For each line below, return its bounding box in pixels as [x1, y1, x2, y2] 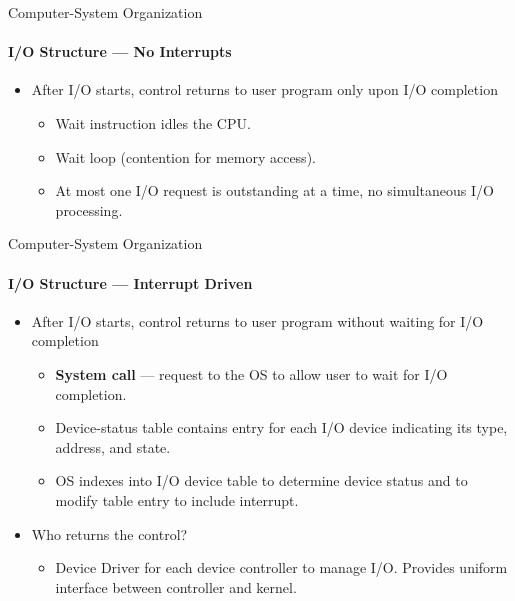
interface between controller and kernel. [55, 576, 297, 597]
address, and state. [55, 436, 171, 457]
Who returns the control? [31, 523, 188, 544]
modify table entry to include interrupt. [55, 489, 299, 510]
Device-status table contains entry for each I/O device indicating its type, [55, 417, 508, 438]
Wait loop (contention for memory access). [55, 146, 316, 167]
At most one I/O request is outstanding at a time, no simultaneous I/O [55, 180, 494, 201]
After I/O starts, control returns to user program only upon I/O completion [31, 79, 498, 100]
